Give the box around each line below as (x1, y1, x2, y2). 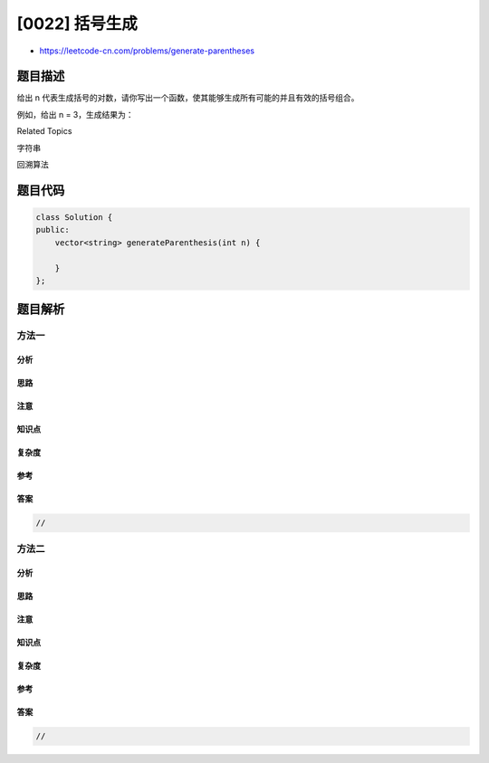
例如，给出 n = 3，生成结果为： (16, 109, 134, 119)
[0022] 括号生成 (16, 14, 138, 33)
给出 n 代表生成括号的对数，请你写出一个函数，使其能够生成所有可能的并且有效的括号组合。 (16, 92, 360, 103)
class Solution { (35, 213, 113, 223)
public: (35, 224, 70, 235)
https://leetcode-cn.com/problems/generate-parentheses (39, 45, 255, 56)
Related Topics (16, 126, 72, 137)
